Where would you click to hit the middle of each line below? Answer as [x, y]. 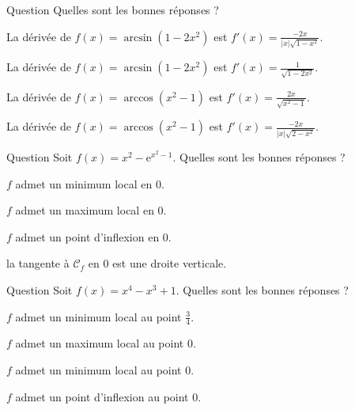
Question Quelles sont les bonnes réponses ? [113, 9]
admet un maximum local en [85, 210]
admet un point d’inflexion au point [102, 396]
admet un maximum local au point [100, 343]
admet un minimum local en [84, 183]
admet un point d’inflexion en [87, 236]
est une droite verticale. [170, 263]
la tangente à [38, 263]
